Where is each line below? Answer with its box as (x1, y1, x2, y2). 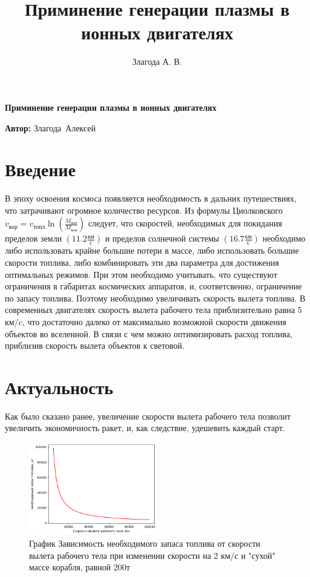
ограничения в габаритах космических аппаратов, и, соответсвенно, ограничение (5, 280, 302, 292)
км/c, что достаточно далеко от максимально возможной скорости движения (5, 315, 286, 328)
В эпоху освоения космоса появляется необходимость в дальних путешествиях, (5, 192, 297, 205)
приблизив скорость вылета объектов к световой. (5, 339, 185, 352)
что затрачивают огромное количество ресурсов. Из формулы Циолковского (5, 203, 283, 216)
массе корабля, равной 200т (29, 561, 131, 573)
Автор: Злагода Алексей (5, 121, 96, 134)
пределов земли (5, 232, 62, 245)
